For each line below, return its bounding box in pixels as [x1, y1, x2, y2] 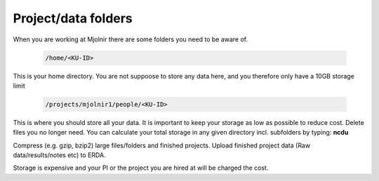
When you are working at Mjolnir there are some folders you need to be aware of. [13, 35, 248, 43]
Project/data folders [13, 11, 133, 26]
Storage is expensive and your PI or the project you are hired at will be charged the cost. [13, 163, 269, 172]
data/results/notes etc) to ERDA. [13, 151, 106, 159]
